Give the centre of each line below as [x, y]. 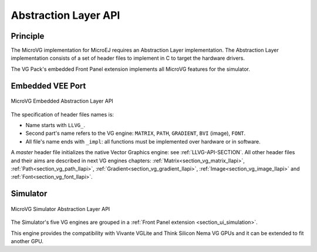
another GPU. [27, 241]
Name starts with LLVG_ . [55, 125]
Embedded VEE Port [48, 86]
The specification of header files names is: [63, 114]
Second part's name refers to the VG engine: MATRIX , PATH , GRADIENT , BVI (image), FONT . [136, 133]
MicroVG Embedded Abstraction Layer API [62, 101]
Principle [28, 36]
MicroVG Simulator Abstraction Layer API [60, 209]
